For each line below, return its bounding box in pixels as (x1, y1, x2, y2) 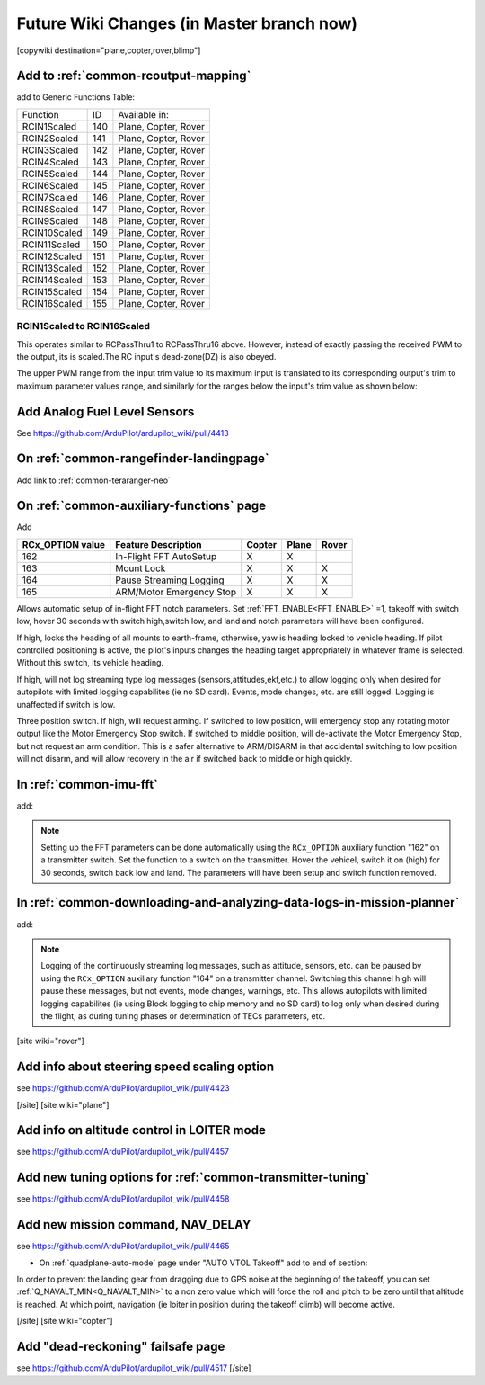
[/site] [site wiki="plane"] (16, 1099, 110, 1110)
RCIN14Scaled (22, 273, 83, 286)
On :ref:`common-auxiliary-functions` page (16, 498, 267, 514)
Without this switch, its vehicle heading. (16, 657, 164, 668)
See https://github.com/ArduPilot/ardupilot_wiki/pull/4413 (16, 427, 229, 438)
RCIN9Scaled (22, 214, 79, 227)
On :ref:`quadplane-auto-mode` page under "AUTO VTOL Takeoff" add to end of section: (39, 1257, 368, 1268)
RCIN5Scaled (22, 167, 79, 180)
